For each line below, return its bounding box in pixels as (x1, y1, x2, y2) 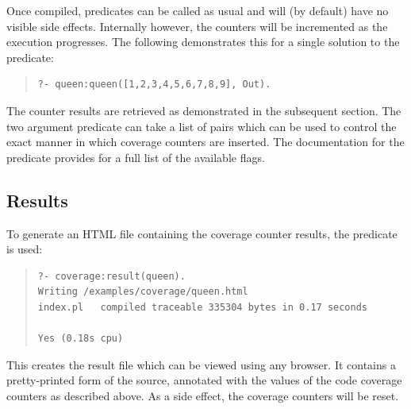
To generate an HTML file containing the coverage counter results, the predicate (6, 225, 398, 241)
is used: (6, 241, 43, 257)
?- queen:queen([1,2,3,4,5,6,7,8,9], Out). (37, 79, 271, 91)
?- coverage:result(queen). (37, 270, 186, 282)
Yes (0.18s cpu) (37, 333, 124, 345)
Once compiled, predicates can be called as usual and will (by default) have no (6, 2, 389, 18)
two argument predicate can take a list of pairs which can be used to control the (6, 118, 397, 134)
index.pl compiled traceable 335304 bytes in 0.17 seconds (37, 301, 368, 313)
